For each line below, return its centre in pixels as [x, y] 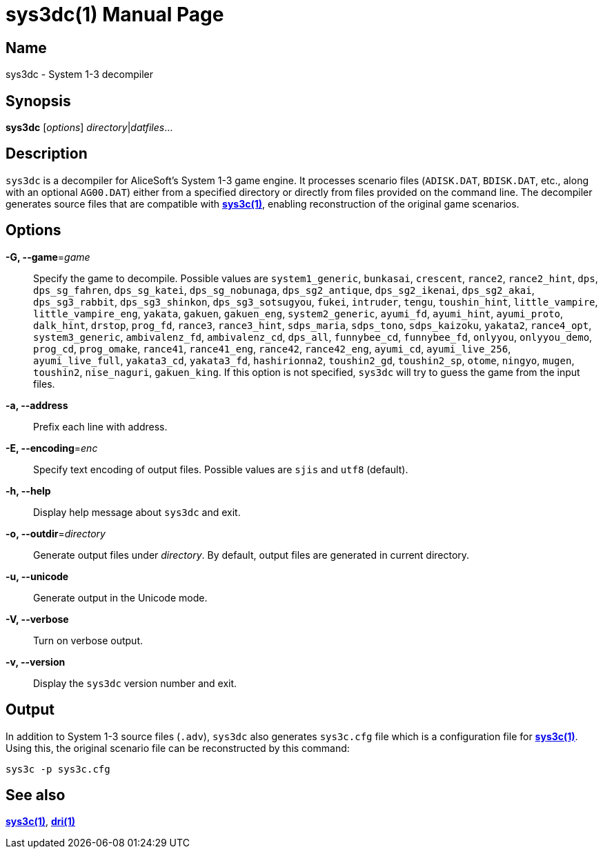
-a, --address [37, 405]
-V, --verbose [37, 619]
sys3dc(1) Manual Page [115, 14]
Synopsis [38, 101]
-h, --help [28, 490]
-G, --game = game [48, 257]
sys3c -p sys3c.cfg [58, 769]
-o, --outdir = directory [56, 533]
